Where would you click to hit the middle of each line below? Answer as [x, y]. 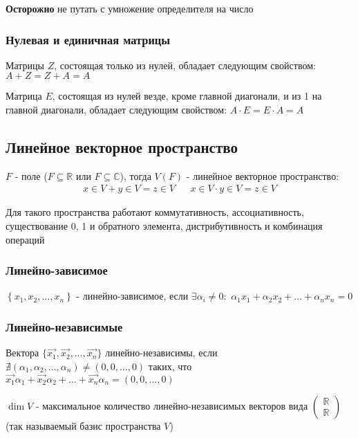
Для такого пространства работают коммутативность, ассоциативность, [155, 212]
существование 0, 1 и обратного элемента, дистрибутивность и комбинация [164, 226]
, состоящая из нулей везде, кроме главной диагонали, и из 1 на [187, 96]
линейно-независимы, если [161, 353]
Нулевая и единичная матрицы [88, 39]
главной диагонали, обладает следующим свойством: [116, 109]
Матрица [24, 96]
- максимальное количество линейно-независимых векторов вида [172, 405]
